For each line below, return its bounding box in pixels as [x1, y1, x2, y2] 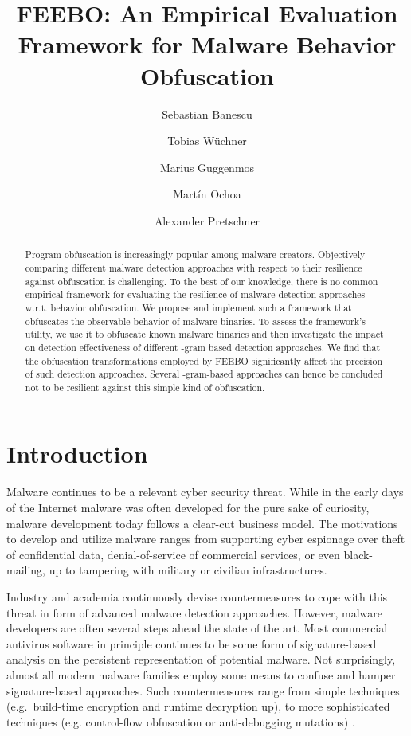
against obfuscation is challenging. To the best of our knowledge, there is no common [25, 274, 378, 288]
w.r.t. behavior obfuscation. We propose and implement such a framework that [25, 300, 352, 314]
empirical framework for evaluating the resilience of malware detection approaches [25, 288, 366, 301]
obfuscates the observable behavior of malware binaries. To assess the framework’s [25, 314, 366, 327]
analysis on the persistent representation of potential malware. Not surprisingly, [6, 651, 396, 667]
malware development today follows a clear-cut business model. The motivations [6, 515, 398, 531]
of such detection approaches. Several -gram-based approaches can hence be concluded [25, 367, 383, 381]
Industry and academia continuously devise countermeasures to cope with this [6, 588, 388, 605]
